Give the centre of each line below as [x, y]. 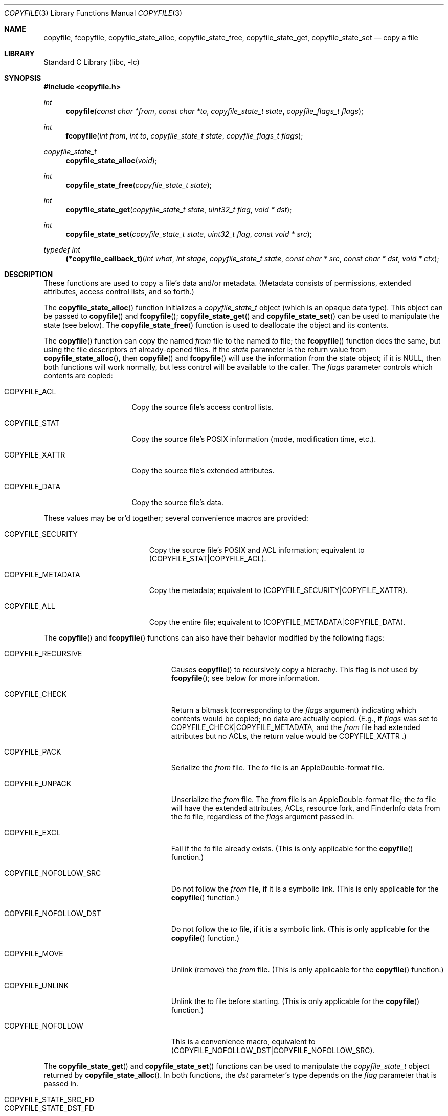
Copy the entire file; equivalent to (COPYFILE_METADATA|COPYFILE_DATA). [277, 622]
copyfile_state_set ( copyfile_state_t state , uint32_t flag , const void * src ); [189, 234]
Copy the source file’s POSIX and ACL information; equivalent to [257, 550]
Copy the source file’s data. [177, 502]
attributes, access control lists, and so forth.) [119, 292]
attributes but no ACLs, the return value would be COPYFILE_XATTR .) [289, 736]
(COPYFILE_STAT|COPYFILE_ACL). [208, 559]
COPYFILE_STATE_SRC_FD [49, 1099]
